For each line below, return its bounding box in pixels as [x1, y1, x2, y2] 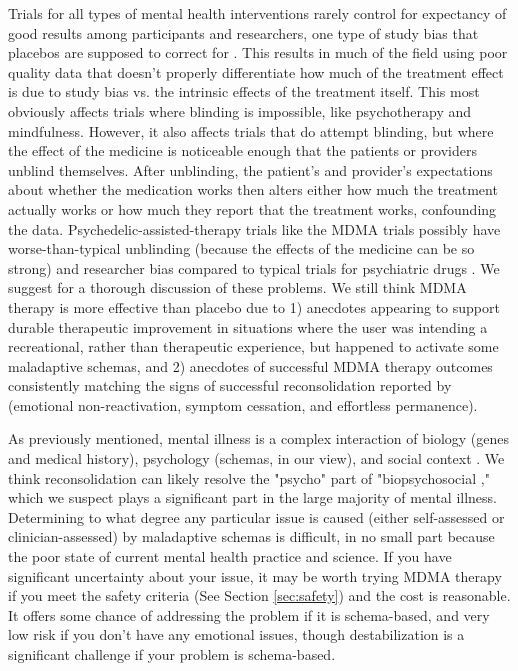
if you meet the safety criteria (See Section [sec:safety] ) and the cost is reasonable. [8, 585, 511, 606]
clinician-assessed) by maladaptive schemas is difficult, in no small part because [8, 526, 495, 547]
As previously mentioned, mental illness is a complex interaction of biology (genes [8, 428, 510, 449]
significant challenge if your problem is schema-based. [8, 644, 336, 664]
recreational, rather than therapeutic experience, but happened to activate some [8, 336, 499, 357]
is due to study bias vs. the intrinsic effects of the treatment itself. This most [8, 81, 480, 102]
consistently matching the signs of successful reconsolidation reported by [8, 375, 452, 396]
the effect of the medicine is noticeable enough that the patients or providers [8, 140, 477, 161]
